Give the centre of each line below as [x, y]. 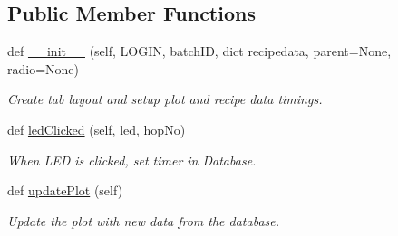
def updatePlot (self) [65, 190]
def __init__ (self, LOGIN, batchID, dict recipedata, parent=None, [199, 51]
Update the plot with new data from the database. [144, 220]
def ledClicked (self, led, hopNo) [97, 129]
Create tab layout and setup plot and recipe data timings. [165, 99]
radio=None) [44, 68]
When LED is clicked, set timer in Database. [132, 160]
